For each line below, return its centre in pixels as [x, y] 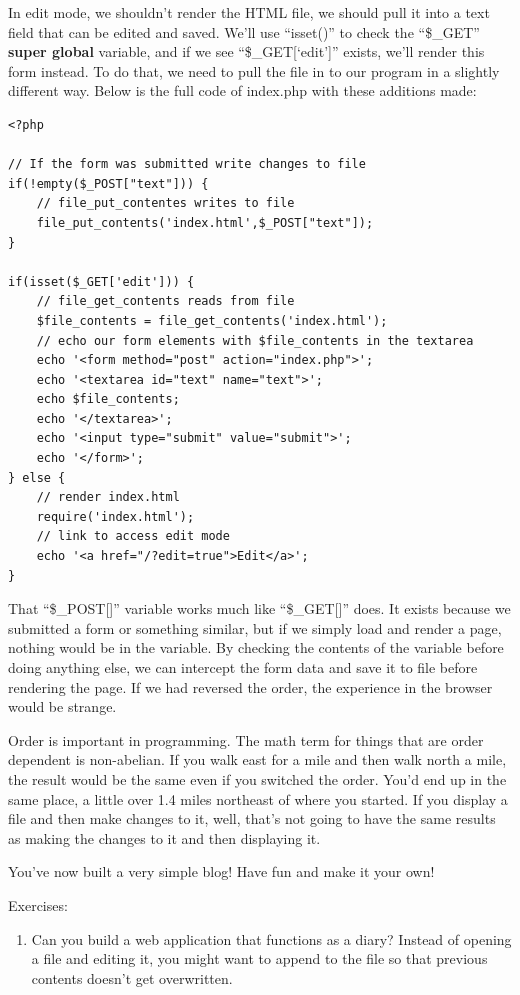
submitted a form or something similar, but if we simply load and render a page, [255, 627]
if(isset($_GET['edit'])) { [101, 281]
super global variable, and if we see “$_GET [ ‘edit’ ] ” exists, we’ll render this [246, 51]
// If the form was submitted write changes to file [187, 164]
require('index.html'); [115, 516]
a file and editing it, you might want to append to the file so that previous [259, 958]
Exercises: [38, 904]
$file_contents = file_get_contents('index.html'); [212, 320]
